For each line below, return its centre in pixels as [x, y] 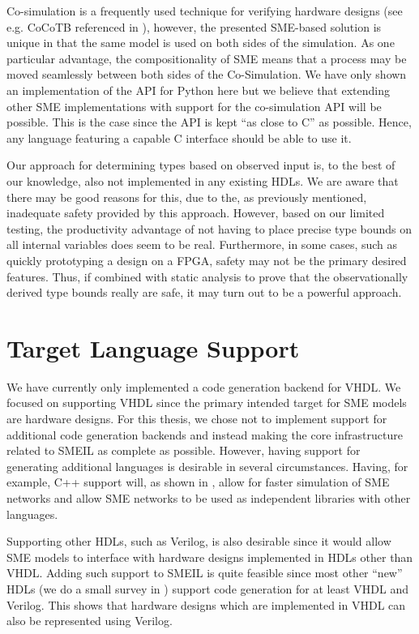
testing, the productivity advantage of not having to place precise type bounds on [209, 228]
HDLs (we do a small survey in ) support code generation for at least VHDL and [207, 588]
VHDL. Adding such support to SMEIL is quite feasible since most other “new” [205, 573]
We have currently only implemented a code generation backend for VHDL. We [204, 386]
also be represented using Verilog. [90, 621]
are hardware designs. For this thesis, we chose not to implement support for [197, 418]
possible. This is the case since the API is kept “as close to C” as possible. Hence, [209, 122]
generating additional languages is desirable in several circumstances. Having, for [207, 466]
